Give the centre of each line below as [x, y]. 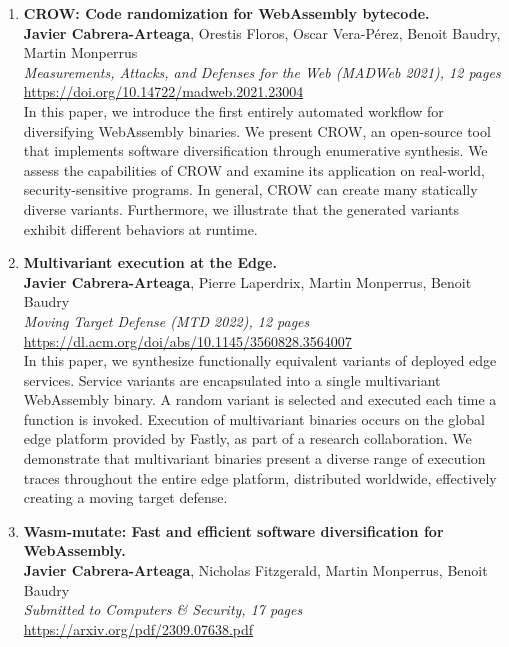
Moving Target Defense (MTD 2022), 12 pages [166, 320]
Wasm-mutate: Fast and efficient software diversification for [233, 530]
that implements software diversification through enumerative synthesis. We [255, 150]
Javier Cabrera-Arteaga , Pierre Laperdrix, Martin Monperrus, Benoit [247, 281]
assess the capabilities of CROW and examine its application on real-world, [254, 169]
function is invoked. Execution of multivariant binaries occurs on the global [254, 418]
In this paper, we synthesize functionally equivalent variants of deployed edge [260, 360]
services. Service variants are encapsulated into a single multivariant [232, 379]
